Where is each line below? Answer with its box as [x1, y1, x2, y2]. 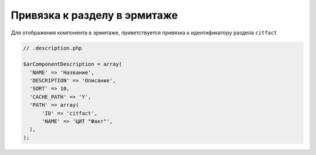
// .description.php [23, 44, 82, 51]
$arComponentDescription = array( [23, 61, 122, 68]
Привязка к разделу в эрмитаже [11, 9, 178, 22]
